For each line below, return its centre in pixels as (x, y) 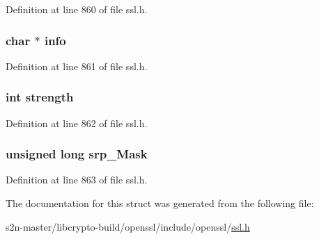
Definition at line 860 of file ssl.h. (77, 9)
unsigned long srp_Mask (77, 154)
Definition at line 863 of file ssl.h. (77, 180)
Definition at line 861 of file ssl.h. (77, 66)
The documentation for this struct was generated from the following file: (160, 203)
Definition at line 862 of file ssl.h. (77, 123)
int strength (40, 97)
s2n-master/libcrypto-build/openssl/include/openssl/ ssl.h (128, 226)
